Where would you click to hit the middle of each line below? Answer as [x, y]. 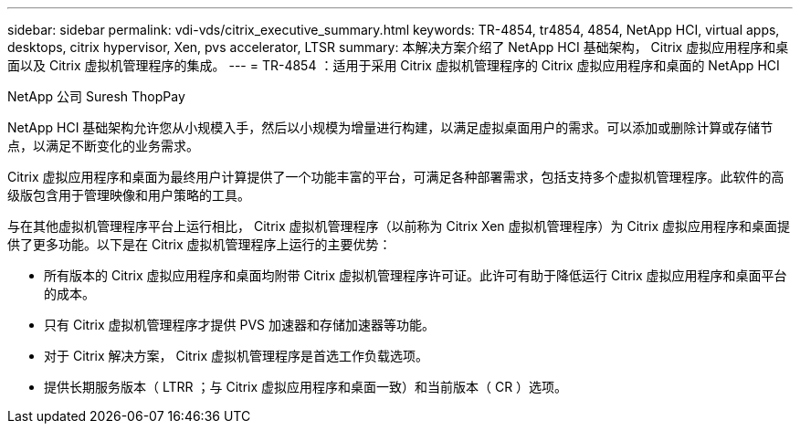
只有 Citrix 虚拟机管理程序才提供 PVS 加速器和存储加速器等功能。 [239, 325]
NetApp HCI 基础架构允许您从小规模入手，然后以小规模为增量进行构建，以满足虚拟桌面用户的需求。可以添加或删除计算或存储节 [390, 127]
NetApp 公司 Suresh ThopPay [96, 96]
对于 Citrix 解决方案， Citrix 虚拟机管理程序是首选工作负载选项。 [237, 356]
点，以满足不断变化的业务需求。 [103, 146]
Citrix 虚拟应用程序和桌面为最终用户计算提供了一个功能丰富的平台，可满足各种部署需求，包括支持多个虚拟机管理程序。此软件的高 [396, 177]
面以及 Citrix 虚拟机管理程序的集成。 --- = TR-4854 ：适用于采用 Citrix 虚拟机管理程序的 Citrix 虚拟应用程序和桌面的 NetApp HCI [394, 65]
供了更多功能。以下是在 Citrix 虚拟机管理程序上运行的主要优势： [200, 244]
